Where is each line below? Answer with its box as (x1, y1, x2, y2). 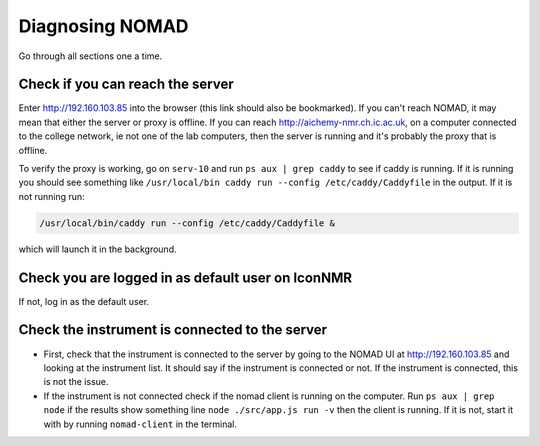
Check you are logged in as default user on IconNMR (18, 269, 353, 286)
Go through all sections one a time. (18, 50, 163, 62)
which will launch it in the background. (18, 243, 177, 255)
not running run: (18, 190, 85, 202)
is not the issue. (43, 376, 109, 388)
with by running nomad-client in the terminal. (43, 418, 237, 430)
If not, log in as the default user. (18, 295, 150, 307)
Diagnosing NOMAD (18, 15, 189, 37)
